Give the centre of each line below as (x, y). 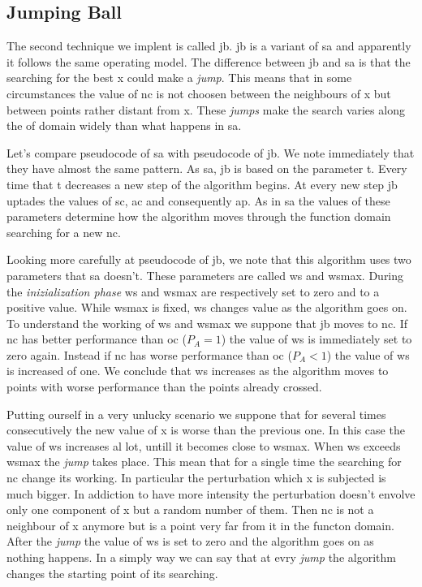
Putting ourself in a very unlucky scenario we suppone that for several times (196, 414)
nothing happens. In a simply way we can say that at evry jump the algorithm (201, 557)
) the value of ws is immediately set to (316, 339)
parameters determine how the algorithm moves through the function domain (199, 216)
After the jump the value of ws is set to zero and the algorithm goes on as (190, 541)
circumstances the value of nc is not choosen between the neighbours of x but (199, 93)
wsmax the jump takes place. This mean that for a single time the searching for (204, 462)
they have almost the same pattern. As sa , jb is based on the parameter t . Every (207, 168)
